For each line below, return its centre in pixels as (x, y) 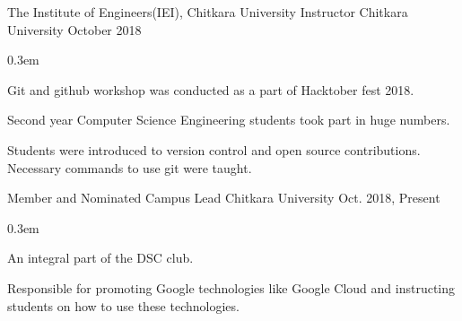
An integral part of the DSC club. (100, 258)
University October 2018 (74, 29)
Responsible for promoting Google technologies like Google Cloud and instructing (231, 287)
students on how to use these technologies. (123, 305)
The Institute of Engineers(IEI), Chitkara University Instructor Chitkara (208, 12)
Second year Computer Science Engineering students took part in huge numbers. (229, 120)
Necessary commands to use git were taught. (130, 167)
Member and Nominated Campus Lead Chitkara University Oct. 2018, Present (224, 198)
